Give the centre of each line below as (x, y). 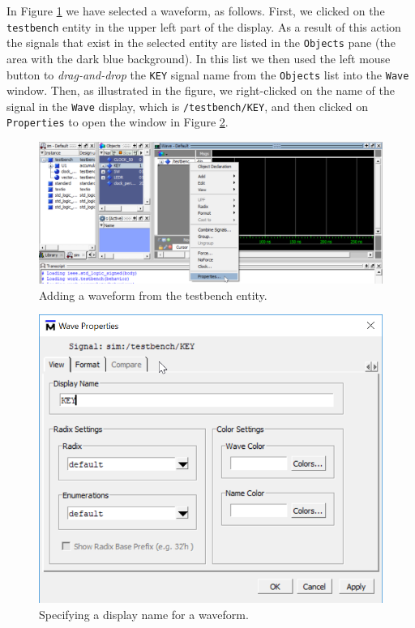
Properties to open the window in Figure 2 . (118, 122)
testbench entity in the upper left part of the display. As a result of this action (204, 26)
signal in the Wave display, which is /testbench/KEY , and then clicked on (188, 106)
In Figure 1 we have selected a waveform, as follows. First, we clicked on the (196, 11)
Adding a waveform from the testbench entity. (153, 295)
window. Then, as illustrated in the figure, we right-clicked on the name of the (201, 90)
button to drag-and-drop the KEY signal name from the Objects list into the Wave (208, 74)
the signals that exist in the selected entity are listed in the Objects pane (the (201, 43)
